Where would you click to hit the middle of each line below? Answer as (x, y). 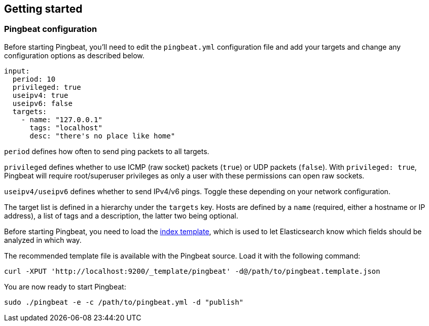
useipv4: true (40, 95)
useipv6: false (42, 103)
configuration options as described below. (74, 55)
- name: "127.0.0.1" (62, 119)
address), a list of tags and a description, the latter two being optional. (121, 215)
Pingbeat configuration (51, 29)
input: (17, 71)
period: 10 (34, 79)
